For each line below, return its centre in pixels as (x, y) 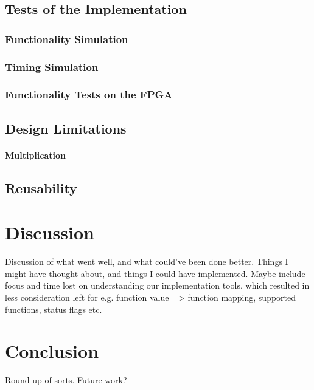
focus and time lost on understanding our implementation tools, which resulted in (157, 285)
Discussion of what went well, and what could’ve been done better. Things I (147, 262)
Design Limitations (66, 128)
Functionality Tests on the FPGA (89, 94)
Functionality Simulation (67, 39)
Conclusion (52, 351)
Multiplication (36, 155)
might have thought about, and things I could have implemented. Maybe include (155, 273)
